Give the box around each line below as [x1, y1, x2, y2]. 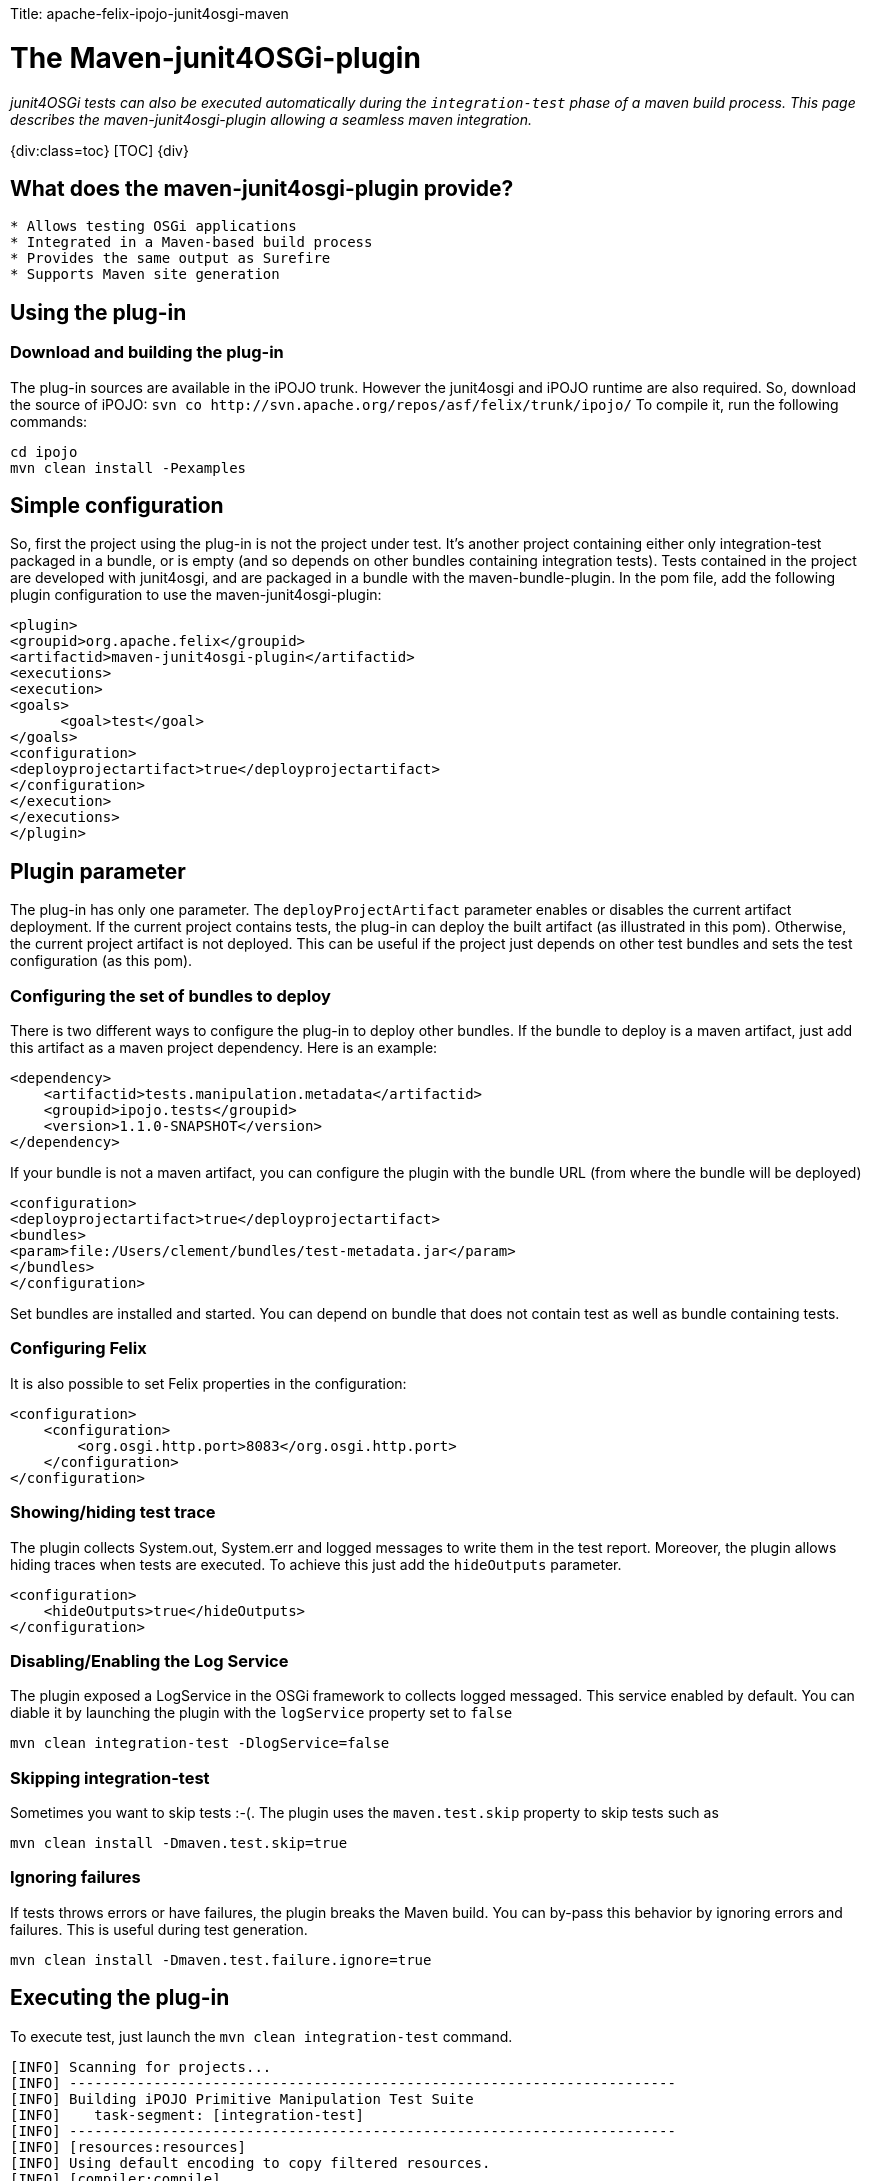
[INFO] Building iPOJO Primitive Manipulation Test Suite [10, 2090, 474, 2107]
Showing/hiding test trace [10, 1502, 216, 1523]
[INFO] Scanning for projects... [10, 2058, 272, 2075]
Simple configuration [10, 492, 224, 518]
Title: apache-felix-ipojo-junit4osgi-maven [10, 5, 289, 22]
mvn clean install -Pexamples [10, 459, 247, 476]
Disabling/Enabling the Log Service [10, 1650, 289, 1671]
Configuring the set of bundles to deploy [10, 985, 331, 1006]
